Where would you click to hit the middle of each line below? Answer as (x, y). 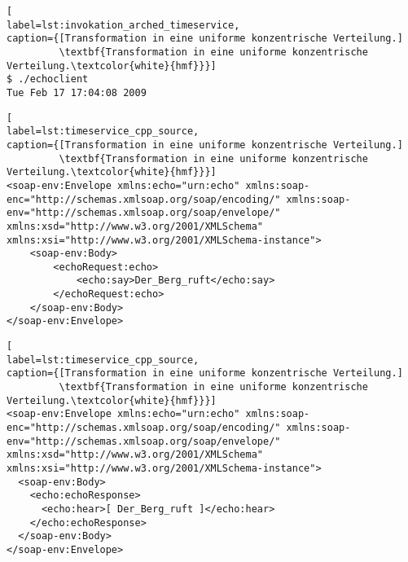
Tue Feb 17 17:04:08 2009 (77, 92)
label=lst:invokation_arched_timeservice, (123, 25)
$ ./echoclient (48, 79)
